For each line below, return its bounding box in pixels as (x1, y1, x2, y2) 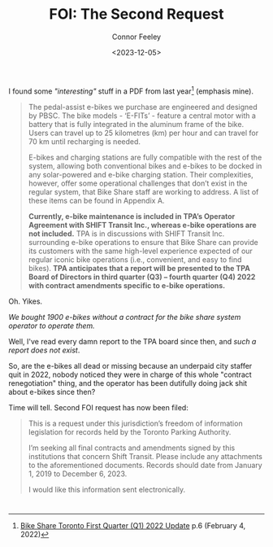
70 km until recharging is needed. (28, 136, 141, 147)
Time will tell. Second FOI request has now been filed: (8, 402, 188, 412)
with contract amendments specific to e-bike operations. (28, 280, 226, 290)
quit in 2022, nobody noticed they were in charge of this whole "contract (8, 370, 252, 379)
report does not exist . (8, 345, 80, 355)
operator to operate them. (8, 321, 95, 330)
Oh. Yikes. (8, 296, 43, 306)
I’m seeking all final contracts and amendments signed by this (28, 443, 236, 453)
